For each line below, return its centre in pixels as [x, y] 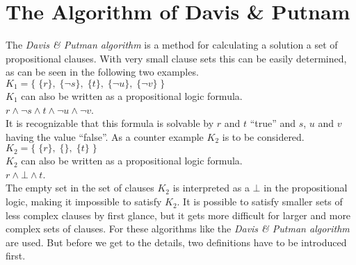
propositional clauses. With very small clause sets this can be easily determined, [176, 58]
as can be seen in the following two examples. [102, 72]
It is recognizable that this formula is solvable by [110, 123]
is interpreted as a [211, 188]
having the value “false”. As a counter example [105, 136]
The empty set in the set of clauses [80, 188]
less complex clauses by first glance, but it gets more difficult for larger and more [178, 215]
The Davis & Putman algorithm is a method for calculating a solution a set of [172, 45]
